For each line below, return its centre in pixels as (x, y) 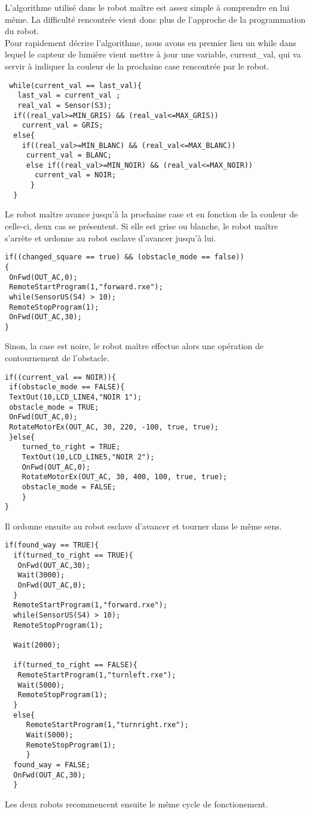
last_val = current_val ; (69, 96)
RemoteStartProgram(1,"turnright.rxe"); (107, 725)
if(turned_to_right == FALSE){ (75, 665)
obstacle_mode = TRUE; (54, 407)
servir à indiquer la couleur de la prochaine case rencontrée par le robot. (137, 66)
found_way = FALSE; (52, 765)
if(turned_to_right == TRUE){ (73, 556)
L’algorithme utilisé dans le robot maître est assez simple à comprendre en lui (147, 7)
